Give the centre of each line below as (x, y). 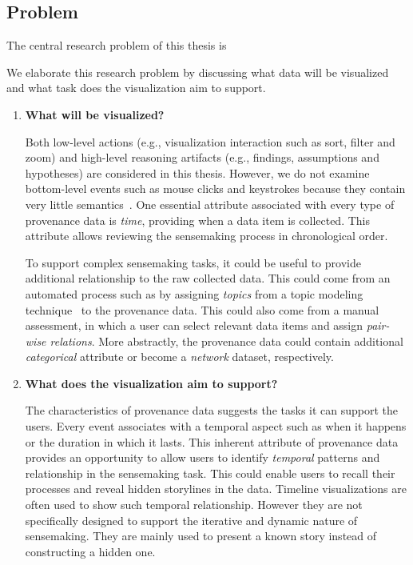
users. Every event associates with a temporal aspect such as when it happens (216, 426)
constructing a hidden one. (90, 551)
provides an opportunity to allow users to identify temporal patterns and (203, 457)
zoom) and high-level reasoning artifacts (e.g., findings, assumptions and (202, 157)
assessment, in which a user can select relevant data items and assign (194, 325)
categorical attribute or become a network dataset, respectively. (179, 357)
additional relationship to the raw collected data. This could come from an (208, 278)
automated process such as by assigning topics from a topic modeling (194, 293)
